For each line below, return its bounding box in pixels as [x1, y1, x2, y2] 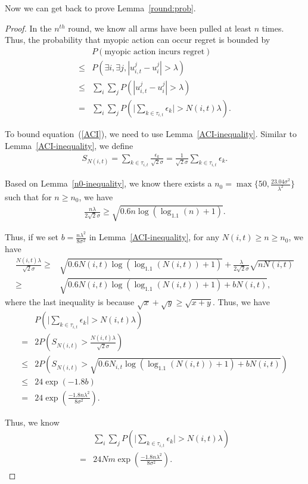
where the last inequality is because [5, 295, 135, 308]
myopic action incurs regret [104, 47, 205, 56]
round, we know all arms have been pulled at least [68, 21, 252, 34]
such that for [5, 190, 52, 203]
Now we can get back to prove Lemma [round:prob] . [5, 2, 196, 14]
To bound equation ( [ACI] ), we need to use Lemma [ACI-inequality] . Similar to [5, 127, 297, 139]
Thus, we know [5, 415, 60, 428]
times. [262, 21, 284, 34]
